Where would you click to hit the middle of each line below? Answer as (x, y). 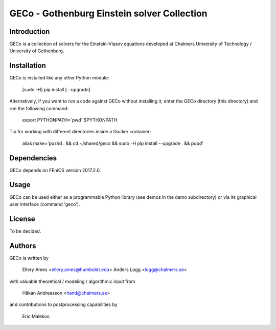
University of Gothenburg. (37, 51)
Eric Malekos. (37, 316)
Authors (23, 246)
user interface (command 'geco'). (45, 204)
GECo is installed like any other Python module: (59, 78)
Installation (28, 66)
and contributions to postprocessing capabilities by (63, 304)
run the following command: (39, 108)
